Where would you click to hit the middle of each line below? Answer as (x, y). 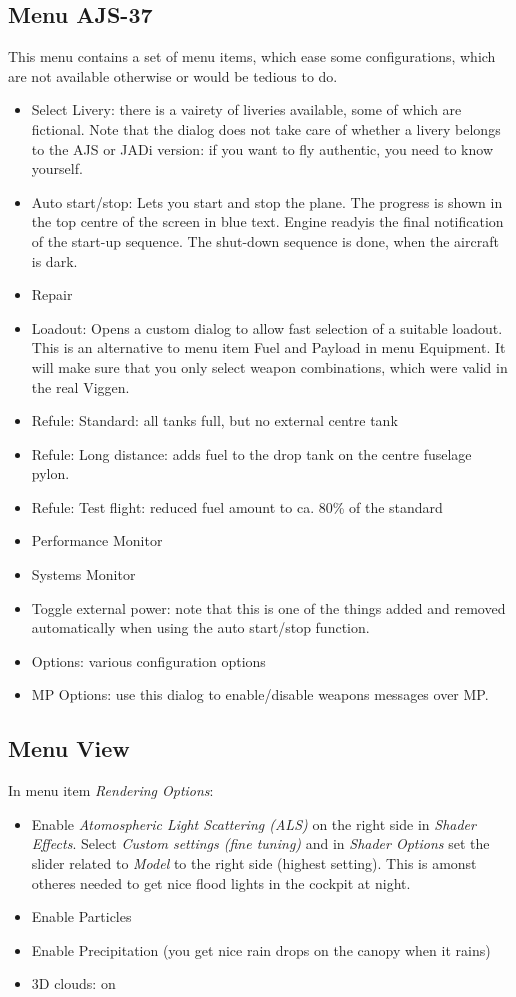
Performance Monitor (97, 540)
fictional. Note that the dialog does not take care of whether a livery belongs (266, 128)
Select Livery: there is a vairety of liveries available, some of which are (246, 109)
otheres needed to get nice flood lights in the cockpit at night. (221, 882)
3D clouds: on (73, 983)
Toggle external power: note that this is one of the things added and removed (268, 607)
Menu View (69, 748)
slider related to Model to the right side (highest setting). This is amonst (254, 863)
